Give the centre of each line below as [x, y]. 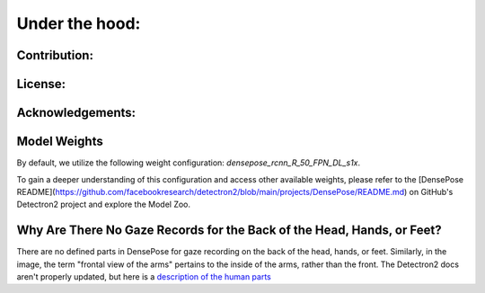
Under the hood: [79, 23]
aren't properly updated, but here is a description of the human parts [144, 276]
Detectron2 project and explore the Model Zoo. [104, 204]
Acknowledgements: [76, 113]
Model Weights [60, 142]
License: [41, 84]
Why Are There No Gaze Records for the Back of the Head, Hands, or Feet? [229, 231]
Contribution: [55, 55]
